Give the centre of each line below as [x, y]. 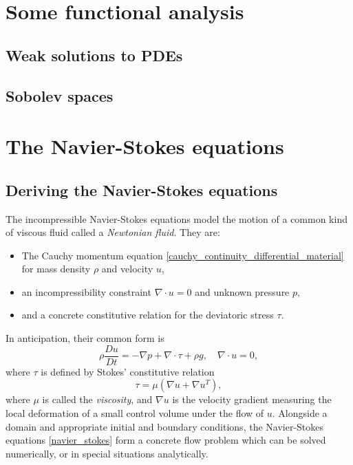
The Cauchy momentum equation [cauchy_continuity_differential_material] [183, 255]
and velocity [127, 269]
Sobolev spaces [60, 95]
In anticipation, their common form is [85, 338]
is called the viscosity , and [97, 399]
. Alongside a [300, 412]
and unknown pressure [242, 291]
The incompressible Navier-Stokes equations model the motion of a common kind [176, 218]
